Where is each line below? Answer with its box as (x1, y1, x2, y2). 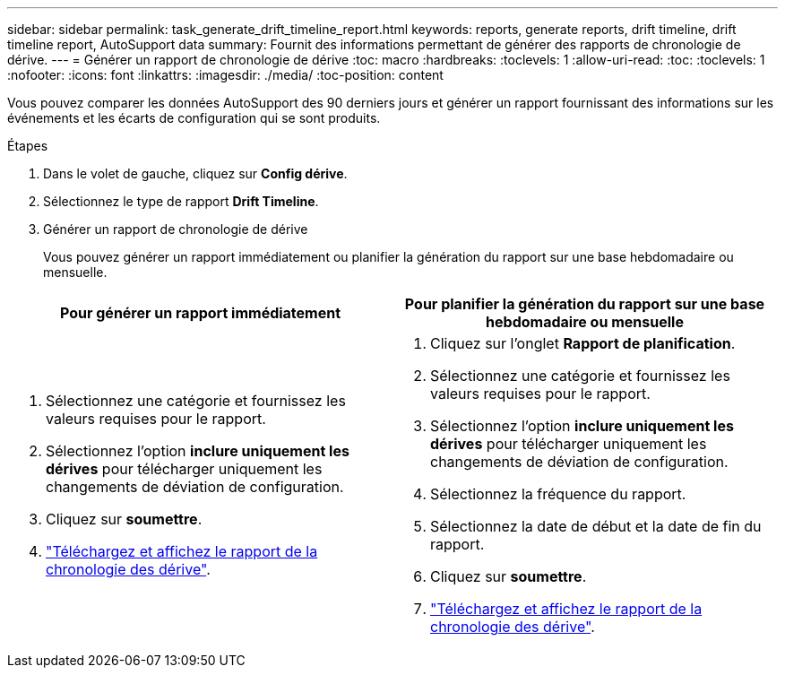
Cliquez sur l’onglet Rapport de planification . (430, 334, 736, 352)
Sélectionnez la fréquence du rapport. (430, 485, 686, 503)
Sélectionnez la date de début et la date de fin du (430, 517, 762, 535)
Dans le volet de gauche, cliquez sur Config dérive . (43, 166, 348, 181)
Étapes (7, 138, 48, 153)
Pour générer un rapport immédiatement (59, 304, 341, 322)
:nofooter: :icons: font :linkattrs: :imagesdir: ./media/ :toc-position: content (7, 67, 444, 82)
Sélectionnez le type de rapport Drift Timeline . (43, 194, 319, 209)
